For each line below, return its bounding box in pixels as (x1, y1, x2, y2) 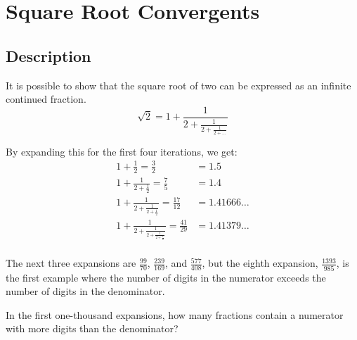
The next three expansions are (6, 256, 136, 270)
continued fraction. (6, 92, 86, 106)
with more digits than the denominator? (6, 321, 178, 336)
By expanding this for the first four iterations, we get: (6, 144, 238, 158)
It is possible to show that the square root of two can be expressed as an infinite (6, 77, 351, 92)
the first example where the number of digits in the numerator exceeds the (6, 270, 326, 284)
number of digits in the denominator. (6, 284, 165, 298)
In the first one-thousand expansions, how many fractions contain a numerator (6, 307, 344, 322)
